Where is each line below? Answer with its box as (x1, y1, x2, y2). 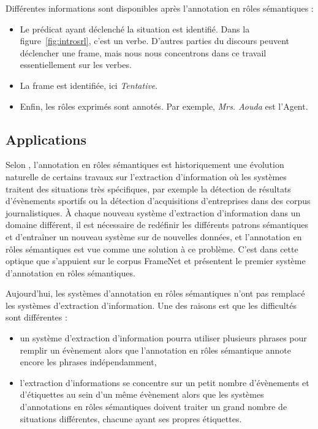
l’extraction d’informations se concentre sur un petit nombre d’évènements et (20, 376, 309, 389)
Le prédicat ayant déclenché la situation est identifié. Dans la (20, 22, 250, 35)
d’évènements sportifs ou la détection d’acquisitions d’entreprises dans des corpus (6, 194, 311, 207)
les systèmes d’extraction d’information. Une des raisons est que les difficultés (6, 298, 297, 311)
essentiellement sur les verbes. (20, 58, 132, 71)
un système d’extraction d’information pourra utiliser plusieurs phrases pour (20, 332, 307, 344)
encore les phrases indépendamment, (20, 355, 157, 368)
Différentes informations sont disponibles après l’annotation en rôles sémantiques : (6, 2, 314, 14)
